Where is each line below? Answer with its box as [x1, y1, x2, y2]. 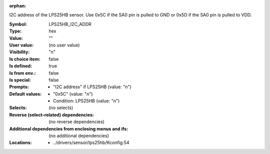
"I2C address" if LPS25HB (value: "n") [53, 84, 132, 90]
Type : [9, 28, 22, 34]
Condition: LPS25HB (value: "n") [53, 98, 120, 104]
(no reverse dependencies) [48, 119, 104, 125]
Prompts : [9, 84, 29, 90]
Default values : [9, 91, 42, 97]
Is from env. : [9, 70, 36, 76]
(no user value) [48, 42, 80, 48]
